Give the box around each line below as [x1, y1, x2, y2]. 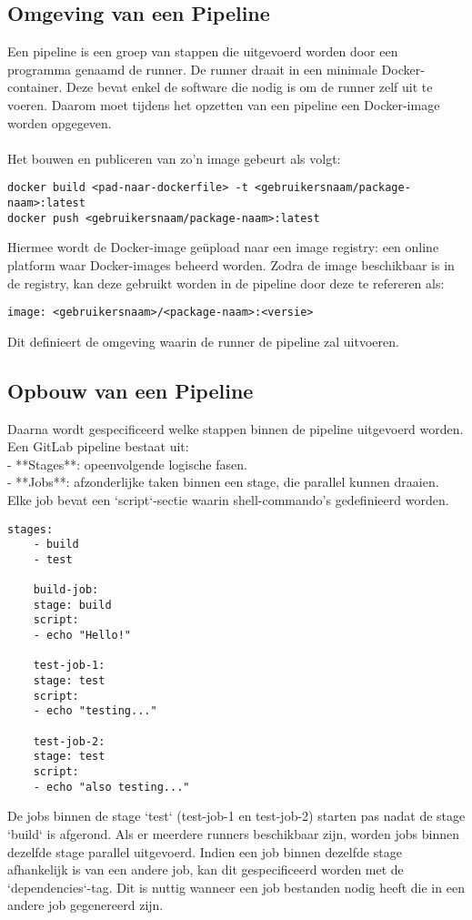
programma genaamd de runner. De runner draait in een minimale [7, 59, 377, 78]
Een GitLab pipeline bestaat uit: [7, 437, 189, 456]
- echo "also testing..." [33, 780, 190, 794]
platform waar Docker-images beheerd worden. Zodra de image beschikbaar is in [7, 255, 455, 274]
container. [7, 77, 63, 96]
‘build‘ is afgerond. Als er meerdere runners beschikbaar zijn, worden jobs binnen [7, 824, 459, 843]
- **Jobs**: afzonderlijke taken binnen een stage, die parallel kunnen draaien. [7, 472, 439, 491]
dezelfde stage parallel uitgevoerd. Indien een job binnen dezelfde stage [7, 842, 402, 861]
